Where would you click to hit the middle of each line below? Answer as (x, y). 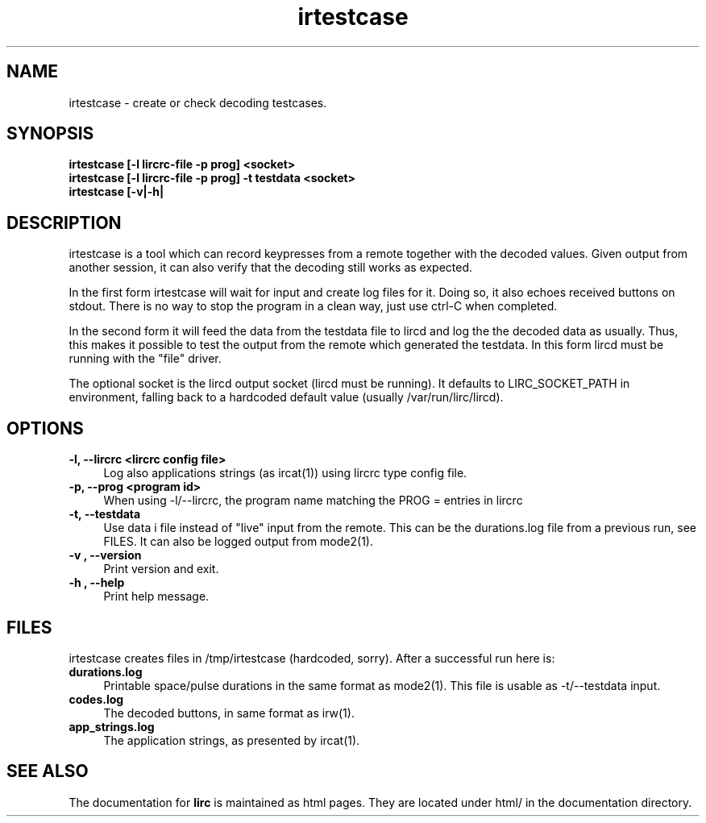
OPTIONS (45, 428)
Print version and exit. (161, 569)
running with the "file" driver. (145, 359)
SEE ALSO (48, 771)
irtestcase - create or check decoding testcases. (198, 102)
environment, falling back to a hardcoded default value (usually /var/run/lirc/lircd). (286, 397)
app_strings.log (112, 726)
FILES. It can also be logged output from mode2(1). (238, 542)
